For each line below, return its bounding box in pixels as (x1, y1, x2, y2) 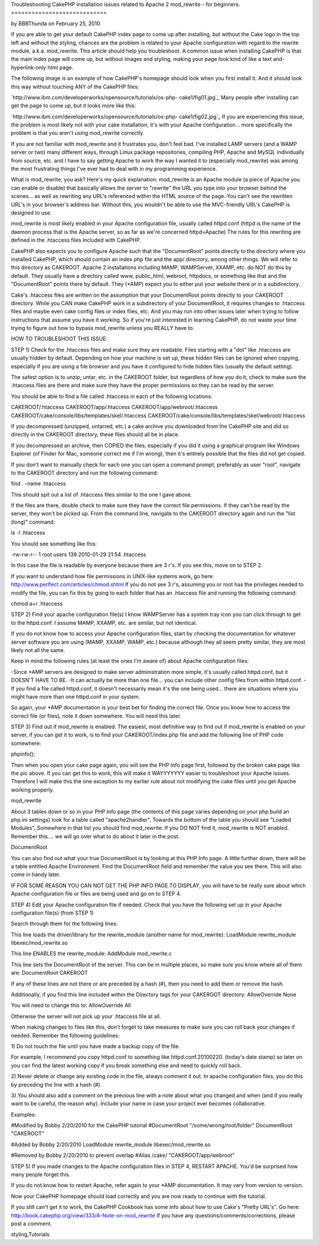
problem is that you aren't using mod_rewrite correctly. (11, 129, 145, 137)
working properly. (11, 786, 54, 793)
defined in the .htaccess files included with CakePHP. (11, 236, 141, 244)
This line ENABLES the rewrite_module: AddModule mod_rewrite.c (11, 950, 172, 957)
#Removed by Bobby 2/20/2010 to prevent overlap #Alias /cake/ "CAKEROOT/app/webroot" (11, 1152, 235, 1159)
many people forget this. (11, 1171, 71, 1178)
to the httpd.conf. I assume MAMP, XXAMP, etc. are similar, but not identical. (11, 619, 197, 626)
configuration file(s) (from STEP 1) (11, 909, 94, 916)
